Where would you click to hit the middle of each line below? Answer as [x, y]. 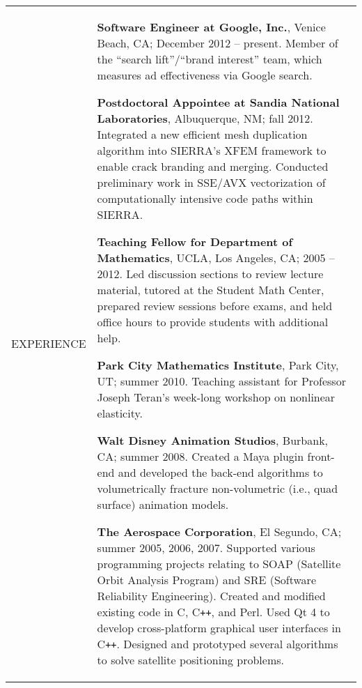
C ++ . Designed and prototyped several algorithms [218, 644]
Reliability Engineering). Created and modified [211, 596]
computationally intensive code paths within [205, 198]
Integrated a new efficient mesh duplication [202, 134]
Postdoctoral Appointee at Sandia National [218, 102]
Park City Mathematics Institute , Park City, [218, 365]
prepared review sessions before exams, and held [215, 306]
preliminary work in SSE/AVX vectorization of [211, 182]
